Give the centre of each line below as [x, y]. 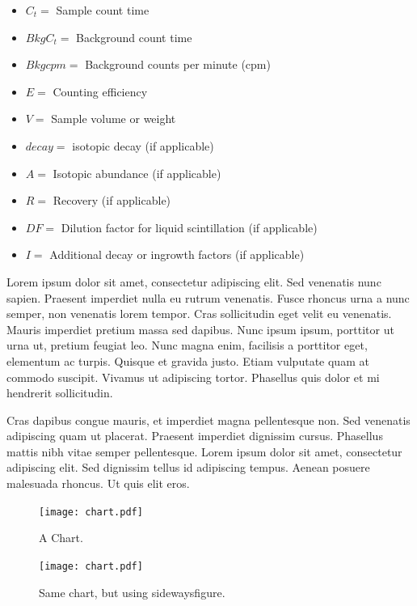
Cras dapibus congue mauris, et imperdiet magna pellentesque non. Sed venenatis [208, 420]
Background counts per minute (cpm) [178, 64]
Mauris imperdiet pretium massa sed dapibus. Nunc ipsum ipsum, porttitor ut [200, 329]
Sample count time [103, 10]
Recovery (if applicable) [112, 200]
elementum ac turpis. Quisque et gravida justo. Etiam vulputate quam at [188, 360]
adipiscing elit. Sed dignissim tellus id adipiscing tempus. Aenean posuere [188, 467]
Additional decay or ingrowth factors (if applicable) [177, 254]
